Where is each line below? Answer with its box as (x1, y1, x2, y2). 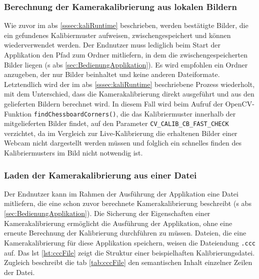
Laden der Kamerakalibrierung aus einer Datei (4, 168, 197, 181)
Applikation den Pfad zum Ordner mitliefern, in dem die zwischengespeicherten (4, 49, 248, 59)
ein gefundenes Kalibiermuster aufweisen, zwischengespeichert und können (4, 29, 231, 40)
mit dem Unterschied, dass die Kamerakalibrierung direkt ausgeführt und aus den (4, 88, 254, 99)
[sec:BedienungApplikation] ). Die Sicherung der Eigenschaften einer (4, 208, 210, 218)
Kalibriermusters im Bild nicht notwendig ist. (4, 147, 143, 158)
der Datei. (4, 266, 35, 277)
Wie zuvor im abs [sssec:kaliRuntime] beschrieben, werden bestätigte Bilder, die (4, 20, 248, 30)
